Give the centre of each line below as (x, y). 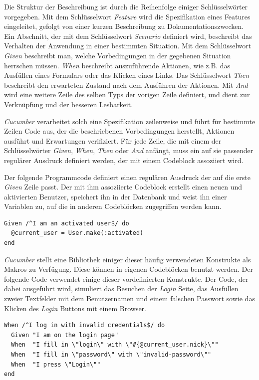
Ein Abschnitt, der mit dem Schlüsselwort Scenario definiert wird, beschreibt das (128, 36)
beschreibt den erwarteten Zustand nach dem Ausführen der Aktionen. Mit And (126, 85)
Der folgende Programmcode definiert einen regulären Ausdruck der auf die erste (128, 177)
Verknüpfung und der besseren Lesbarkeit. (69, 104)
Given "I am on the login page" (65, 335)
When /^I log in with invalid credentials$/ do (85, 325)
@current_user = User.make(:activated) (77, 233)
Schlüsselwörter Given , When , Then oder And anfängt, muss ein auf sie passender (129, 150)
